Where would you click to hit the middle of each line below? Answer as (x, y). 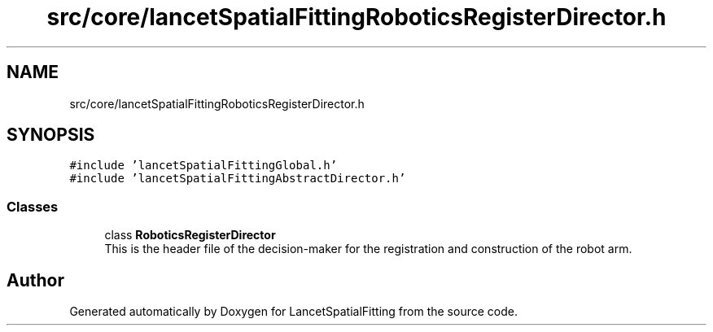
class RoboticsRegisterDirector (190, 235)
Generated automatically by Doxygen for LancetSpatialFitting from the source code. (293, 312)
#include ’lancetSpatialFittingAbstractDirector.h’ (238, 179)
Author (35, 280)
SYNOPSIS (51, 135)
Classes (33, 206)
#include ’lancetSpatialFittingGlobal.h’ (203, 166)
